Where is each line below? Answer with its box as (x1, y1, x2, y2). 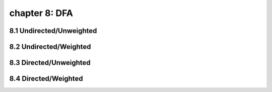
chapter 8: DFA (9, 7, 73, 18)
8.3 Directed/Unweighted (9, 58, 91, 67)
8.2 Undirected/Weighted (9, 42, 91, 51)
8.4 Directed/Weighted (9, 74, 83, 83)
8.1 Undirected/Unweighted (9, 26, 97, 35)
